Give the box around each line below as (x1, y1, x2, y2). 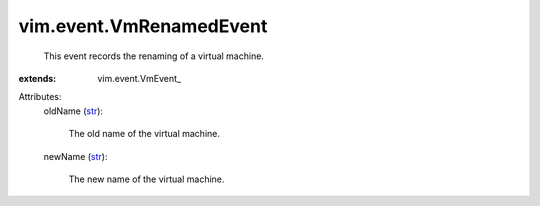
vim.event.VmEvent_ (97, 72, 182, 84)
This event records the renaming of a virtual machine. (43, 50, 265, 62)
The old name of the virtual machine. (68, 128, 220, 140)
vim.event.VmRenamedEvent (18, 15, 268, 37)
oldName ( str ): (43, 105, 104, 117)
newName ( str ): (43, 150, 108, 162)
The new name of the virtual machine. (68, 173, 225, 185)
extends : (18, 72, 57, 84)
